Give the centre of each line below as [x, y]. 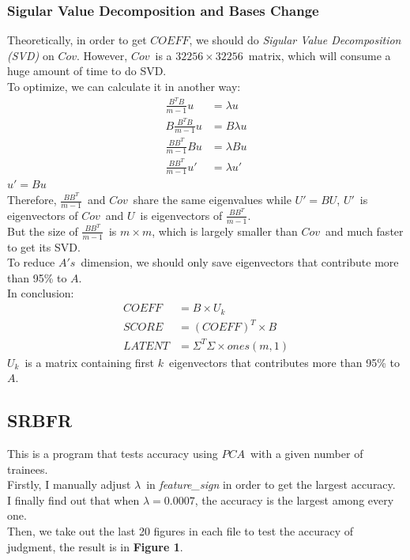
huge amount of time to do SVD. [87, 71]
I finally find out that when [73, 499]
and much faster [365, 231]
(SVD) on [31, 55]
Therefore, [32, 200]
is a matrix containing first [90, 362]
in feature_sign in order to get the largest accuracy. [271, 484]
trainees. [28, 469]
